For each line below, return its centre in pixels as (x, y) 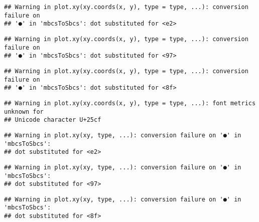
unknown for (24, 112)
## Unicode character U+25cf (53, 120)
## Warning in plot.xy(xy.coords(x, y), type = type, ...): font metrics (130, 103)
